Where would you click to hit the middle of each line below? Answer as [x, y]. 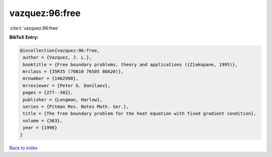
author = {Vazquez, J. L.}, [57, 57]
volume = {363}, [43, 121]
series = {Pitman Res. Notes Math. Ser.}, [76, 107]
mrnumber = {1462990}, [51, 78]
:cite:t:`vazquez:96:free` [34, 28]
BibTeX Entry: [24, 37]
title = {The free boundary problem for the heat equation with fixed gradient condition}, [140, 114]
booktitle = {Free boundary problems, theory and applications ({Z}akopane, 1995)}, [130, 64]
